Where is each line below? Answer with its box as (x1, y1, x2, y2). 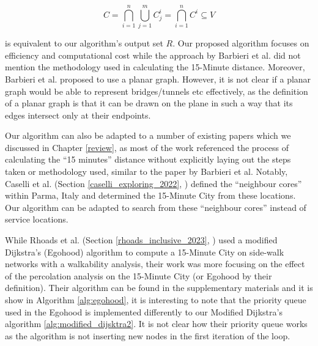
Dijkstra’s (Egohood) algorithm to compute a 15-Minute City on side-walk (5, 245, 284, 258)
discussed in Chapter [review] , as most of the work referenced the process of (5, 141, 289, 153)
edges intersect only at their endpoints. (5, 108, 151, 121)
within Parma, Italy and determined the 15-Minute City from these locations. (5, 189, 296, 202)
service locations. (5, 213, 68, 226)
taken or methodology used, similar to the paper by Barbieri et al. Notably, (5, 165, 288, 178)
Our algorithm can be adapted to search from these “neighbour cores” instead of (5, 201, 306, 213)
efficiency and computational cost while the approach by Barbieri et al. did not (5, 48, 301, 61)
